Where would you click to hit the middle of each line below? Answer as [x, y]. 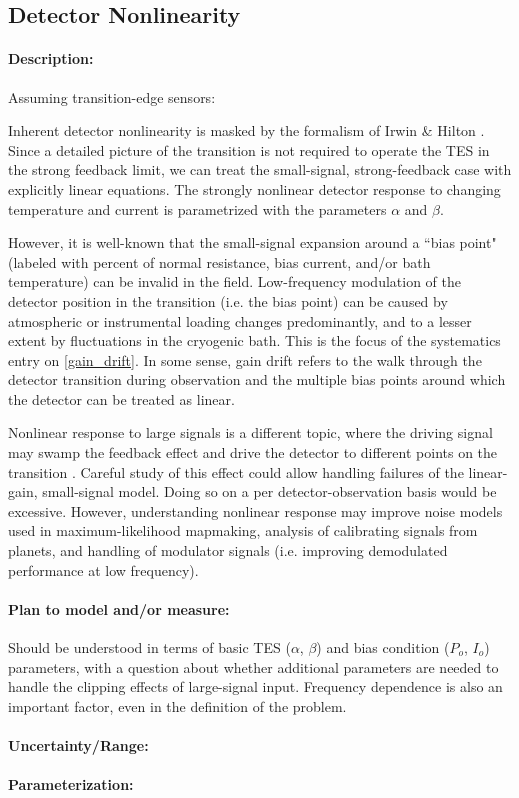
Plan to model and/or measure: [119, 608]
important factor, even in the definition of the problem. [177, 705]
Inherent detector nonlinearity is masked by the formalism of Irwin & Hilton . [246, 130]
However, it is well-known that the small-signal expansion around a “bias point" [252, 242]
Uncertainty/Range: [78, 745]
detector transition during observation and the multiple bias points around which [257, 379]
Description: [51, 58]
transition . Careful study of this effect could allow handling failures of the [236, 471]
